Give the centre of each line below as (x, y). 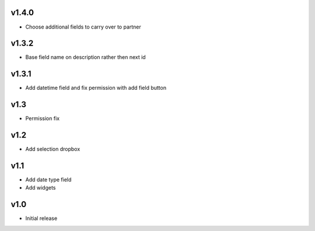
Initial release (41, 218)
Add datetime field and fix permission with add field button (96, 88)
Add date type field (48, 180)
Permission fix (43, 118)
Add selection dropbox (53, 149)
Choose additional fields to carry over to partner (83, 27)
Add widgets (41, 188)
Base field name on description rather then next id (85, 57)
